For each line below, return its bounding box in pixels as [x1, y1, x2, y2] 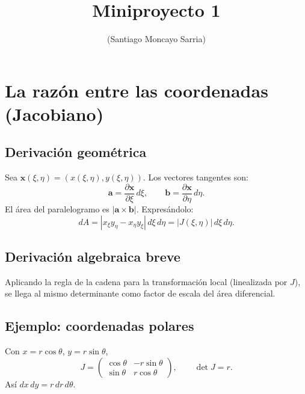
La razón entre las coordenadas [5, 78, 268, 102]
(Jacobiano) [5, 101, 104, 126]
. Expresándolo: [136, 202, 194, 215]
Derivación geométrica [5, 143, 147, 161]
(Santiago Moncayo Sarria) [107, 32, 206, 45]
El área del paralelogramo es [5, 202, 109, 215]
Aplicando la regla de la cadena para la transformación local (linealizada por [5, 275, 288, 288]
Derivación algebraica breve [5, 247, 180, 265]
